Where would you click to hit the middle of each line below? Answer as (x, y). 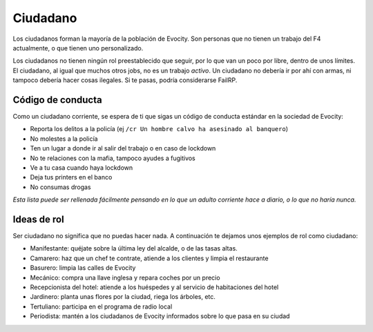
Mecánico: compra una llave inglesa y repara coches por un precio (125, 277)
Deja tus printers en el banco (71, 177)
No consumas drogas (60, 187)
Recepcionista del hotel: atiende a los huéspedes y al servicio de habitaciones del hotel (154, 287)
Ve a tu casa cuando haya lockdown (82, 167)
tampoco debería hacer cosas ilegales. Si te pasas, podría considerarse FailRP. (125, 80)
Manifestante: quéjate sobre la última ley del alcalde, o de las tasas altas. (134, 248)
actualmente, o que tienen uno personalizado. (78, 48)
